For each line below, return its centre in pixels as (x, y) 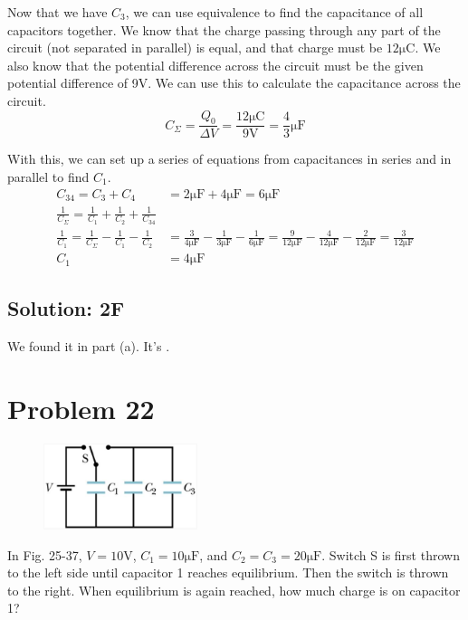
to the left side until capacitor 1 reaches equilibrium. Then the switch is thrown (228, 572)
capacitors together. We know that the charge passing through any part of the (224, 29)
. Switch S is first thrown (391, 554)
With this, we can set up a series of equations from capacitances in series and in (229, 159)
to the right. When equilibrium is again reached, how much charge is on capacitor (234, 590)
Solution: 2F (66, 308)
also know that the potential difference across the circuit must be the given (215, 65)
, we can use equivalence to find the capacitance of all (274, 12)
